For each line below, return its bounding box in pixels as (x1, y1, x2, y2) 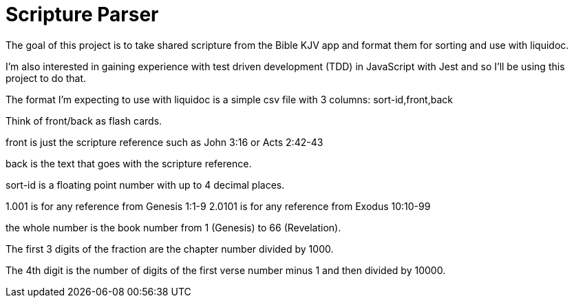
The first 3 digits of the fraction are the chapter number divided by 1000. (6, 242, 334, 255)
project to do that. (6, 72, 87, 84)
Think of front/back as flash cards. (6, 114, 162, 127)
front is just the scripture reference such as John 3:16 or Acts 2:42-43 (6, 136, 323, 148)
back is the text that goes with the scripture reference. (6, 157, 252, 169)
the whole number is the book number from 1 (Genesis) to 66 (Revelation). (6, 221, 341, 233)
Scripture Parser (6, 3, 159, 26)
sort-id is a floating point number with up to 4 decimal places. (6, 178, 285, 191)
